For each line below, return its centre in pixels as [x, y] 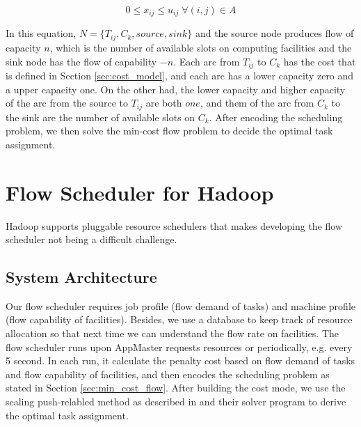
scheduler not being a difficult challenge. [91, 239]
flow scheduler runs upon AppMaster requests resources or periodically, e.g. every [179, 347]
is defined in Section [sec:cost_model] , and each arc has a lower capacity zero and [180, 75]
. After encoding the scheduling [276, 117]
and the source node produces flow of [274, 33]
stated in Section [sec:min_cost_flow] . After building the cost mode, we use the [176, 388]
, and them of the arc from [257, 103]
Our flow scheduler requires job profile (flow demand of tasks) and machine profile [181, 305]
